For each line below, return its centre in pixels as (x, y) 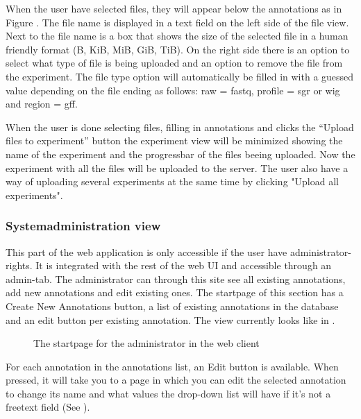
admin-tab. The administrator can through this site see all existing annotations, (176, 279)
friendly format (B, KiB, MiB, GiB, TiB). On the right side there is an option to (178, 49)
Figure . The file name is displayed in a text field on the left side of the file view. (177, 22)
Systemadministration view (83, 226)
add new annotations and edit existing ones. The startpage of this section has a (175, 292)
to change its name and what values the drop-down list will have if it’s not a (168, 393)
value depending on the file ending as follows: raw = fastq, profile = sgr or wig (173, 90)
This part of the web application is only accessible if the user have (146, 251)
